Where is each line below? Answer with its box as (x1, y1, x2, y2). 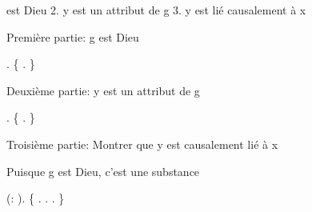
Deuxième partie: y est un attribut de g (6, 82, 200, 98)
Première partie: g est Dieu (6, 28, 139, 45)
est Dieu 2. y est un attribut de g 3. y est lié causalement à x (6, 2, 306, 18)
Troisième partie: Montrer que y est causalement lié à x (6, 135, 278, 152)
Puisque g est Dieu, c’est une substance (6, 162, 200, 179)
